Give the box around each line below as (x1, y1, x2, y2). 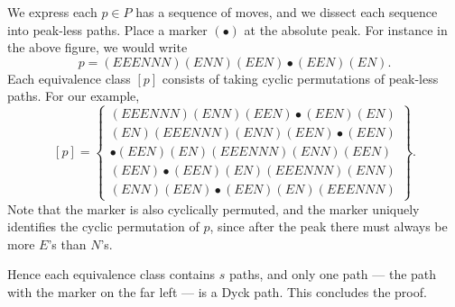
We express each (7, 3, 97, 21)
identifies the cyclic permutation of (7, 217, 200, 236)
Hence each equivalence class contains (7, 265, 216, 284)
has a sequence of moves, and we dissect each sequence (135, 3, 438, 21)
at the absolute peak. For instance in (244, 20, 448, 39)
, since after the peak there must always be (209, 217, 448, 236)
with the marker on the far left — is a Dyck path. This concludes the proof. (7, 282, 427, 301)
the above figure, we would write (7, 38, 188, 57)
